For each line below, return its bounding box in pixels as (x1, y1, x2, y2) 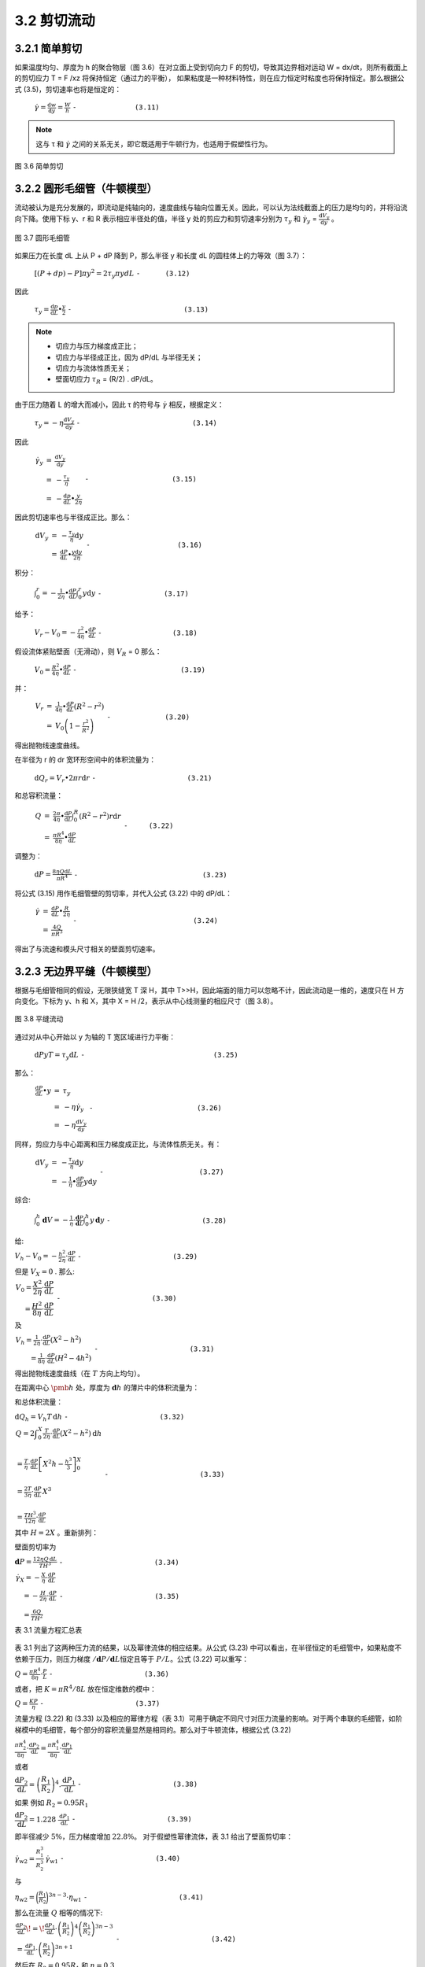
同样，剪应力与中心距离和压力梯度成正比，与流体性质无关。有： (14, 1139, 222, 1149)
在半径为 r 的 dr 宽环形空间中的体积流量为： (14, 755, 157, 765)
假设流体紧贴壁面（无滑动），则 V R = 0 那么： (14, 646, 162, 658)
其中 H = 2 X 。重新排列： (14, 1527, 98, 1537)
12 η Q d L (32, 1555, 57, 1563)
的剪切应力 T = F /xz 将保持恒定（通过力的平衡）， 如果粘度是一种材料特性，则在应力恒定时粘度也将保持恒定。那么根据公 (14, 73, 405, 83)
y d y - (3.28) (89, 1216, 227, 1225)
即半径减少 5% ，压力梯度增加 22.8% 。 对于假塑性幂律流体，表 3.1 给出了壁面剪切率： (14, 1832, 294, 1841)
